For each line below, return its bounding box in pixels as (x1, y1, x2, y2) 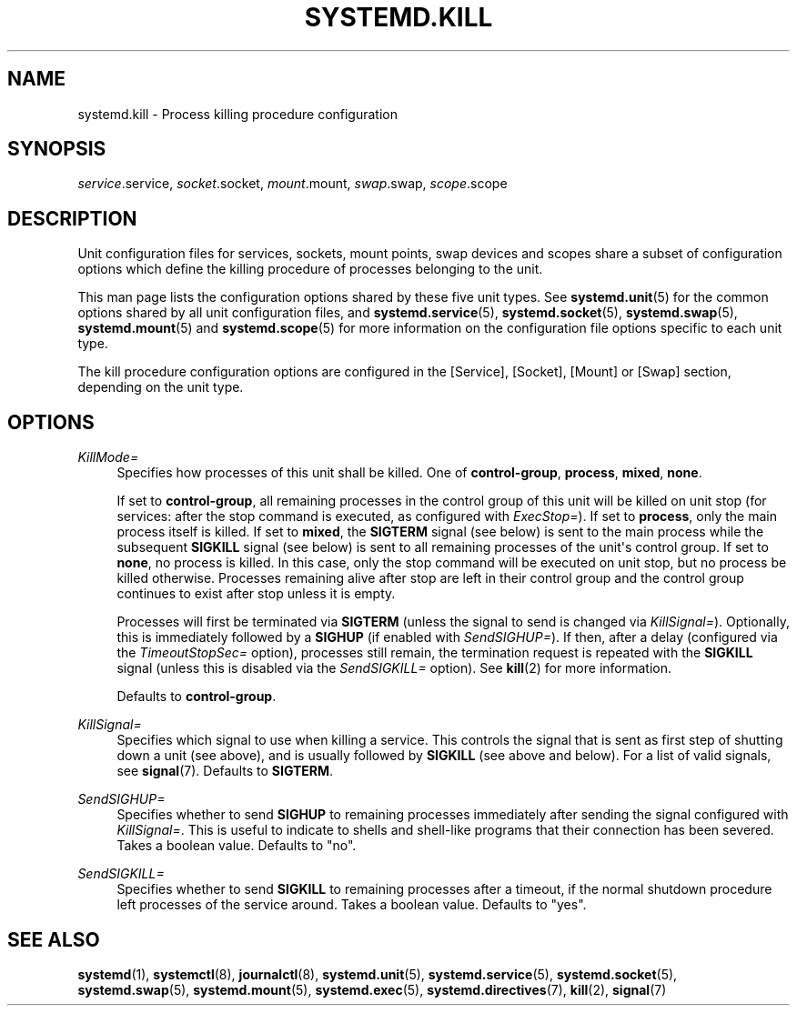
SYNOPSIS (7, 137, 106, 161)
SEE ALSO (7, 928, 100, 951)
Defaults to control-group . (116, 688, 277, 705)
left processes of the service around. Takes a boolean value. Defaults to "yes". (116, 897, 587, 913)
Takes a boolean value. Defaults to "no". (116, 837, 357, 854)
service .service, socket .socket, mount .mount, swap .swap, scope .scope (77, 176, 508, 192)
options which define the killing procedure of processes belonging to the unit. (77, 261, 543, 277)
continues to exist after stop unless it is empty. (116, 586, 396, 602)
